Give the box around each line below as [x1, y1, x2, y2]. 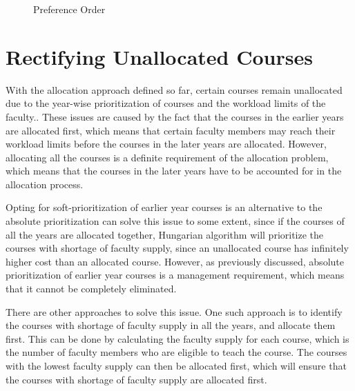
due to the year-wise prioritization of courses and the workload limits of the [6, 96, 326, 110]
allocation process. [6, 177, 84, 191]
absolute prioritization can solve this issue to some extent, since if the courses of [6, 214, 345, 228]
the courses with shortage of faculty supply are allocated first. [6, 372, 267, 386]
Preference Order [33, 2, 106, 16]
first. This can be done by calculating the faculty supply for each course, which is [6, 331, 349, 345]
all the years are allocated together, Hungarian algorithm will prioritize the [6, 227, 324, 241]
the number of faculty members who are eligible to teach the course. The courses [6, 345, 347, 359]
